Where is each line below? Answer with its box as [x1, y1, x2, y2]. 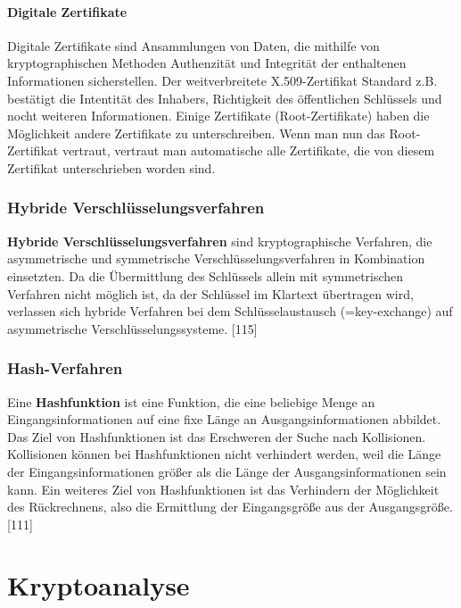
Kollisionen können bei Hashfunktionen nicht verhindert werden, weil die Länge [7, 445, 441, 463]
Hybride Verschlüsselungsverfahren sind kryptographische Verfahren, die [7, 231, 432, 250]
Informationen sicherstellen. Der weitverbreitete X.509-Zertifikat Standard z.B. [7, 71, 438, 89]
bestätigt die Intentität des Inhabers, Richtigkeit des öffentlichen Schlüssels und [7, 88, 442, 107]
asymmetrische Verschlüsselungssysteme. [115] [7, 319, 258, 337]
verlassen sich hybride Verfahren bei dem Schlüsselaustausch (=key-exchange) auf [7, 302, 453, 321]
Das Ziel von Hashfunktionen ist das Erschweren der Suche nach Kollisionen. [7, 427, 426, 446]
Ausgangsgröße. [368, 497, 453, 516]
